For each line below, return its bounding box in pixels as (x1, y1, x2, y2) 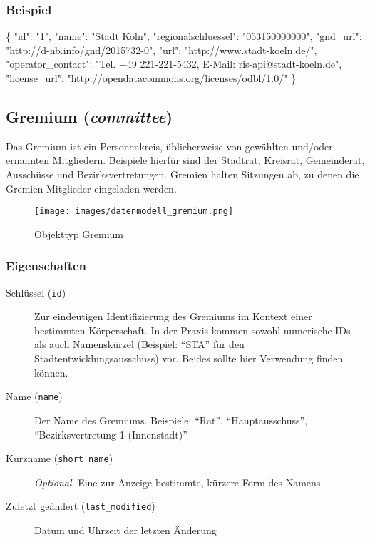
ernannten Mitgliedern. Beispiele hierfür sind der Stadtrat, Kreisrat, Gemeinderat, (6, 153, 365, 168)
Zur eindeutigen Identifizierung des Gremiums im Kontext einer (34, 309, 312, 324)
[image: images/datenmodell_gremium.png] (34, 206, 234, 217)
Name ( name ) (6, 389, 63, 404)
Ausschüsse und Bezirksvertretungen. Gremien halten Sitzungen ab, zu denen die (6, 166, 359, 181)
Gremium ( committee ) (6, 105, 173, 127)
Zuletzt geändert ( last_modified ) (6, 498, 155, 513)
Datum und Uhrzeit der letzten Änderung (34, 523, 217, 538)
